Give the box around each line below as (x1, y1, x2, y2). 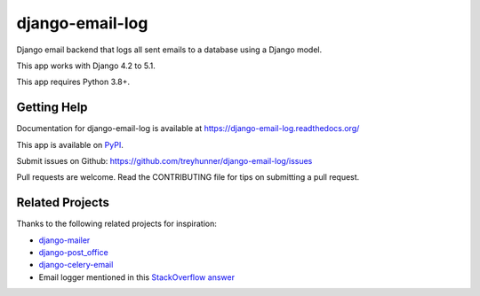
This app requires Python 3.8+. (16, 76, 131, 88)
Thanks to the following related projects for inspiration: (16, 218, 218, 230)
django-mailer (38, 235, 91, 245)
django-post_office (38, 247, 108, 258)
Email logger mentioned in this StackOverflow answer (38, 271, 236, 283)
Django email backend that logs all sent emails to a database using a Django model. (16, 44, 323, 55)
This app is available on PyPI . (16, 139, 124, 150)
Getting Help (16, 100, 88, 115)
